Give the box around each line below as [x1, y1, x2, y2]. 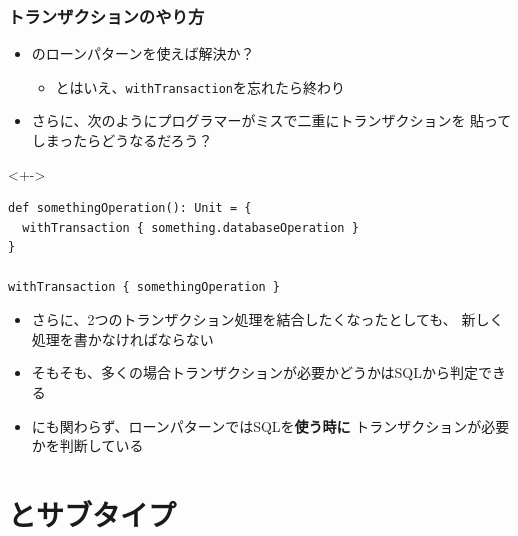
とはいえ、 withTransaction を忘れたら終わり [55, 76, 345, 97]
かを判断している [31, 435, 144, 456]
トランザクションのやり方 [8, 3, 205, 28]
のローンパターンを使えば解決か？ [31, 43, 255, 64]
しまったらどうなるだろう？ [31, 130, 213, 151]
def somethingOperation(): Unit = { [8, 201, 252, 216]
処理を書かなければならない [31, 328, 214, 349]
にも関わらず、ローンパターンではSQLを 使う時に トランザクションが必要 [31, 415, 510, 436]
